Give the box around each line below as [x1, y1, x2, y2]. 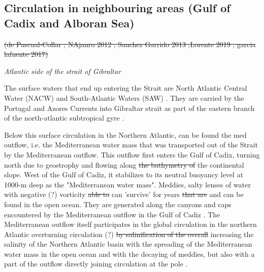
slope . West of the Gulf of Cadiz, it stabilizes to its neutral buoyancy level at [4, 169, 244, 180]
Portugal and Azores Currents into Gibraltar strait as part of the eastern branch [4, 102, 255, 113]
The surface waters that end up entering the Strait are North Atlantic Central [4, 83, 247, 93]
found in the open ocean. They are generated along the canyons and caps [4, 199, 232, 209]
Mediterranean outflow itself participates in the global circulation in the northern [4, 219, 257, 229]
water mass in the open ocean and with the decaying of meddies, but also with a [4, 248, 255, 259]
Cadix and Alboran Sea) [4, 15, 135, 30]
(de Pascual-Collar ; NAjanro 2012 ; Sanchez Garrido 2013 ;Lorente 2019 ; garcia [4, 38, 256, 49]
